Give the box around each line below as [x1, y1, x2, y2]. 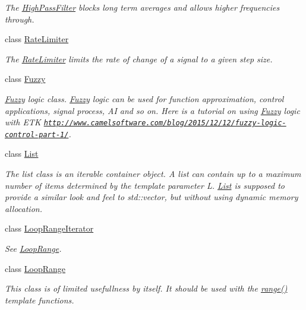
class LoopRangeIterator [5, 222, 94, 235]
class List [5, 147, 39, 160]
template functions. [5, 293, 74, 306]
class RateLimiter [5, 33, 69, 45]
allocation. [5, 202, 42, 214]
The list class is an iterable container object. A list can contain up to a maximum [5, 167, 301, 180]
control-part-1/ [5, 130, 69, 139]
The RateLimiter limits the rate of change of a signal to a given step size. [5, 52, 273, 65]
